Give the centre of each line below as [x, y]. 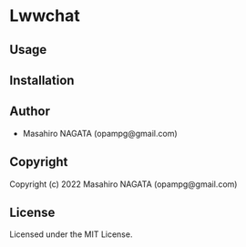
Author [30, 112]
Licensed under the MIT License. [71, 234]
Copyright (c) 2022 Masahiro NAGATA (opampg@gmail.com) [123, 184]
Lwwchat [45, 16]
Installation [42, 80]
